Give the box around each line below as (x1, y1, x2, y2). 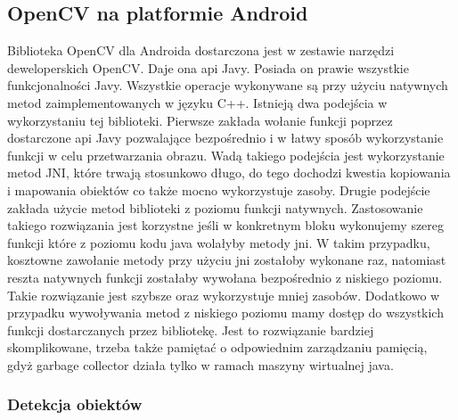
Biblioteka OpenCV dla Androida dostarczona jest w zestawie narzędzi (7, 41, 395, 60)
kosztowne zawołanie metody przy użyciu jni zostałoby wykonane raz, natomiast (7, 251, 446, 269)
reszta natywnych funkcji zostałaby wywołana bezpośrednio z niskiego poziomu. (7, 268, 443, 286)
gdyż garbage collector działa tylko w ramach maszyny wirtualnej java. (7, 355, 394, 374)
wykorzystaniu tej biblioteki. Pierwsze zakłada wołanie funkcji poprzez (7, 111, 393, 129)
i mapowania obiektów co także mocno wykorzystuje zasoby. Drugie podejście (7, 180, 430, 199)
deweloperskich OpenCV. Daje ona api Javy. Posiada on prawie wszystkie (7, 58, 409, 77)
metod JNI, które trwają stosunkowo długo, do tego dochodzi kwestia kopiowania (7, 163, 451, 182)
